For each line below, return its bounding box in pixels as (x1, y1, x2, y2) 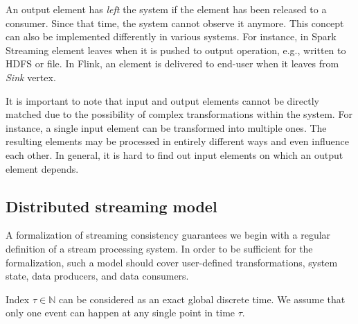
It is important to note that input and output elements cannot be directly (6, 93, 319, 108)
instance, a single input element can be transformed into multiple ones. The (6, 120, 327, 135)
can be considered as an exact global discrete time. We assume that (58, 291, 346, 306)
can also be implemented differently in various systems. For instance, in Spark (6, 29, 337, 44)
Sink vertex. (6, 69, 56, 84)
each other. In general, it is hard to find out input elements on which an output (6, 147, 343, 162)
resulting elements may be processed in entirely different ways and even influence (6, 134, 349, 148)
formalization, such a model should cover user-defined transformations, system (6, 255, 338, 269)
